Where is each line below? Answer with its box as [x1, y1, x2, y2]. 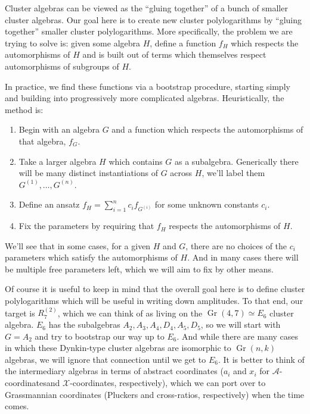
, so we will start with [200, 318, 281, 331]
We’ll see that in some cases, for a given [5, 239, 151, 252]
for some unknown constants [154, 198, 259, 211]
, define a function [150, 36, 216, 49]
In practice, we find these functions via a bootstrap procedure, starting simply [5, 80, 290, 92]
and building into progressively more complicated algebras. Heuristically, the [5, 92, 284, 104]
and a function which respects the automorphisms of [111, 123, 303, 136]
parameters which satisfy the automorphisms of [5, 251, 178, 264]
